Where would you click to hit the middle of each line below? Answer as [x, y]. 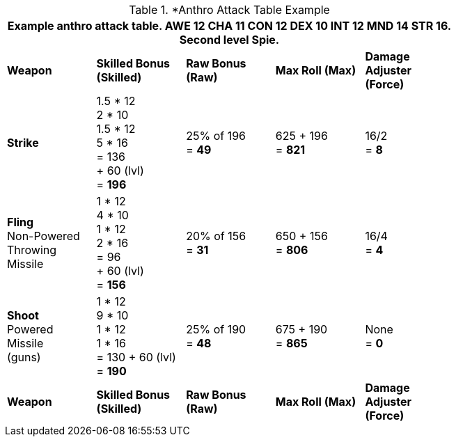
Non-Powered [44, 236]
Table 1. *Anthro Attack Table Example [229, 10]
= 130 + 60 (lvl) [136, 357]
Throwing [32, 250]
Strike [23, 143]
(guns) [24, 357]
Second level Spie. [229, 40]
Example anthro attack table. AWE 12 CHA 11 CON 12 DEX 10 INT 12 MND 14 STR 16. [229, 26]
